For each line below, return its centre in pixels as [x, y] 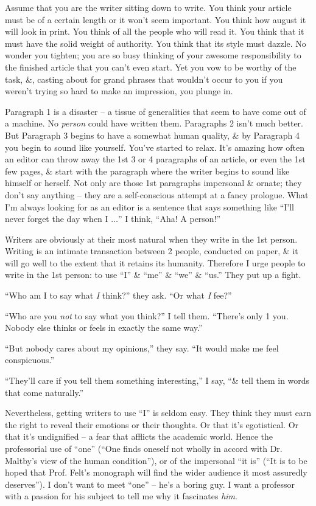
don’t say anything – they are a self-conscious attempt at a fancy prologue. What [157, 194]
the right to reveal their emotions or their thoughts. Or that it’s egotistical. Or [152, 424]
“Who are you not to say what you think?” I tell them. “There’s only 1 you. [147, 315]
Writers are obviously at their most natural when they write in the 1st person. [151, 239]
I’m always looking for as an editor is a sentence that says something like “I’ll [150, 206]
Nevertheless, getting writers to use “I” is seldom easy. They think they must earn [158, 413]
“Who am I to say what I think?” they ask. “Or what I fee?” [118, 295]
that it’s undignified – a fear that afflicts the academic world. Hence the [139, 436]
